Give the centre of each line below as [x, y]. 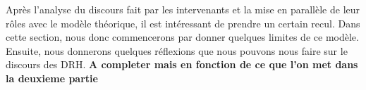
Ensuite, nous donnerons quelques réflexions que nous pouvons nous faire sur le [177, 50]
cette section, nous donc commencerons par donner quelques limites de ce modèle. [182, 37]
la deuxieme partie [52, 78]
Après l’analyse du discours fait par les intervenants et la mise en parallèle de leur [183, 9]
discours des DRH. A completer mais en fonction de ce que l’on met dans [182, 64]
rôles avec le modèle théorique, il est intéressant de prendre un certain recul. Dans [183, 23]
